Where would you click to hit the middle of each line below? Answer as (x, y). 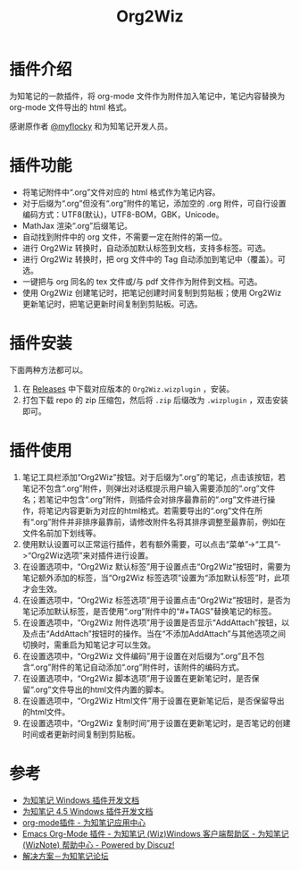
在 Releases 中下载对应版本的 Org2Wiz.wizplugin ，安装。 (128, 389)
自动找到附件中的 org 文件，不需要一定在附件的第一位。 (125, 237)
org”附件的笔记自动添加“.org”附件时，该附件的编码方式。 (140, 667)
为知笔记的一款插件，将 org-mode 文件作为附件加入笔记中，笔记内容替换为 (147, 96)
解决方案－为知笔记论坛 (65, 856)
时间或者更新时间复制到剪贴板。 (81, 734)
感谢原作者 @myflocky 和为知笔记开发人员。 (91, 126)
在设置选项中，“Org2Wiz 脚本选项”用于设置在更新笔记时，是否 (137, 678)
